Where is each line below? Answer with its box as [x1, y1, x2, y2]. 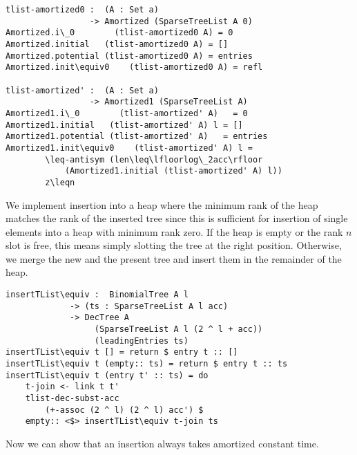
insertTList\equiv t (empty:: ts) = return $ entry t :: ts [6, 359, 288, 369]
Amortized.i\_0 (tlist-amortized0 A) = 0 [6, 28, 233, 38]
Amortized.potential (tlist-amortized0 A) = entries [6, 50, 253, 61]
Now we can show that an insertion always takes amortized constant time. [6, 436, 319, 450]
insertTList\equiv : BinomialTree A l [6, 290, 189, 300]
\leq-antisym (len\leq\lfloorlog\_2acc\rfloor [45, 154, 263, 165]
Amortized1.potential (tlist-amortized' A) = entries [6, 131, 268, 142]
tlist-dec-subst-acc [25, 393, 119, 403]
